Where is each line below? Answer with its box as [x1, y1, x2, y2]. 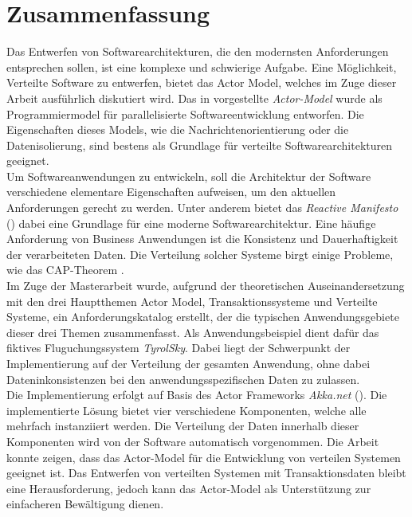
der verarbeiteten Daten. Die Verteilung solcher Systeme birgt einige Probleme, [6, 245, 394, 262]
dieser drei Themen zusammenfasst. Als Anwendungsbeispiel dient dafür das [6, 323, 379, 340]
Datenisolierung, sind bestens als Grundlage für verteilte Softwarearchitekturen [6, 136, 392, 153]
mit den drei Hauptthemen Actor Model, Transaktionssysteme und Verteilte [6, 292, 378, 309]
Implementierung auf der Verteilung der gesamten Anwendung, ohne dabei [6, 355, 371, 371]
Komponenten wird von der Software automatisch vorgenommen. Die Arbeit [6, 433, 379, 449]
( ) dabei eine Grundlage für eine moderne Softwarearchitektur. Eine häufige [6, 214, 376, 231]
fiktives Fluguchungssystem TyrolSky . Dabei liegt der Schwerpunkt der [6, 339, 351, 356]
